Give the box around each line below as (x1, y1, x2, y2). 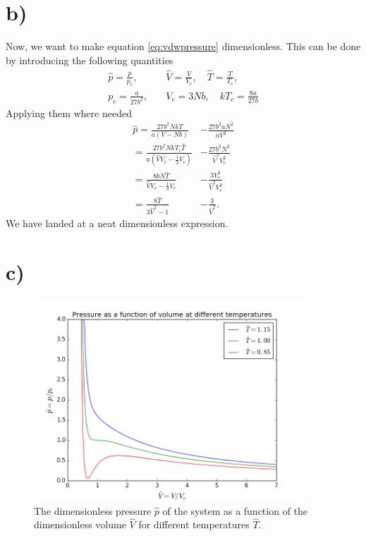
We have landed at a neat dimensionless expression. (6, 216, 228, 231)
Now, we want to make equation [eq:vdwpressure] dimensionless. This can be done (6, 39, 361, 54)
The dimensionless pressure (34, 503, 152, 518)
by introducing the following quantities (6, 52, 173, 67)
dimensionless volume (34, 517, 126, 532)
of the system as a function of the (162, 503, 308, 518)
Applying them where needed (6, 105, 132, 120)
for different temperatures (138, 517, 250, 532)
